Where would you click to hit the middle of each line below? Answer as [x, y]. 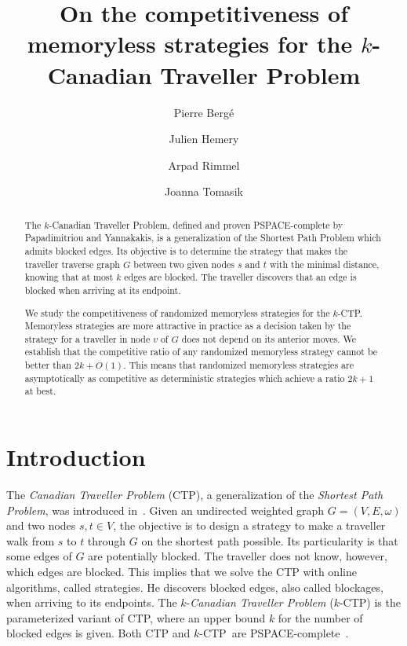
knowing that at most [69, 277]
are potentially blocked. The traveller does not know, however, [238, 556]
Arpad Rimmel [204, 165]
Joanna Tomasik [204, 191]
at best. [40, 391]
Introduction [76, 457]
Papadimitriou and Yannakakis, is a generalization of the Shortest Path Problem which [203, 238]
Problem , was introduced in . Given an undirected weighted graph [165, 510]
